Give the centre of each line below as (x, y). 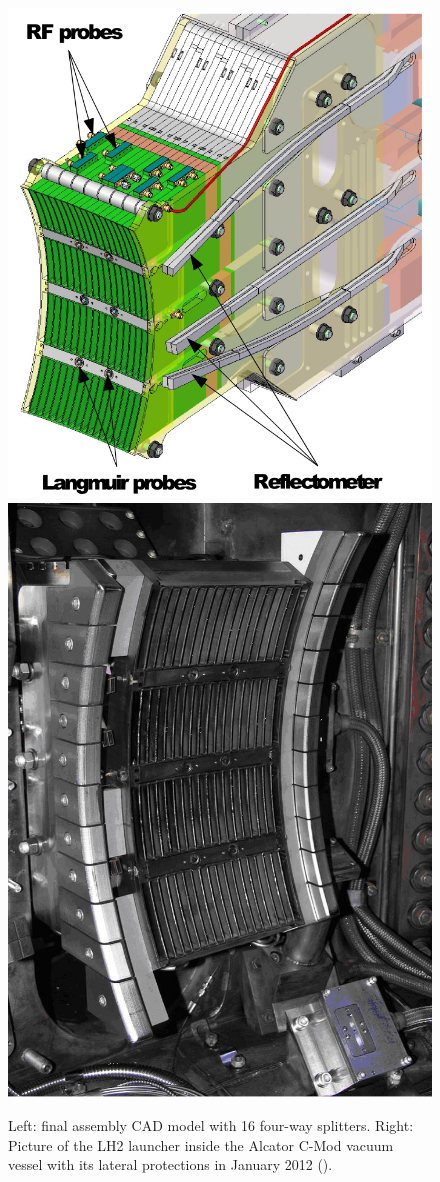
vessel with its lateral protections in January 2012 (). (170, 1164)
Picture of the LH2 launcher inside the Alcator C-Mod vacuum (201, 1144)
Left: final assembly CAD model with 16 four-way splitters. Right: (211, 1124)
